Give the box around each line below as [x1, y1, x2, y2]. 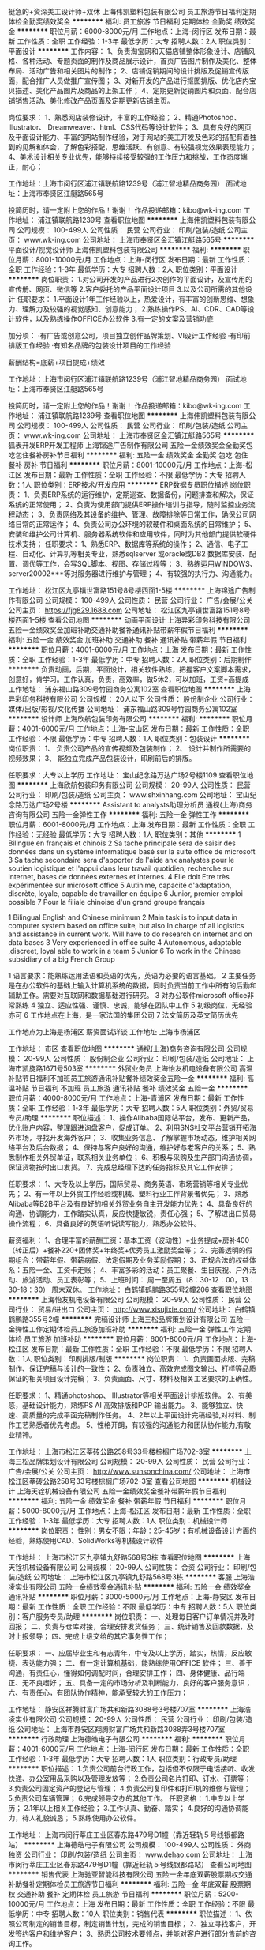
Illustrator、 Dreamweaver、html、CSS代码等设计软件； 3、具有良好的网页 [8, 122, 252, 132]
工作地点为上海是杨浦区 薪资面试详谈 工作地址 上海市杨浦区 [8, 1027, 201, 1037]
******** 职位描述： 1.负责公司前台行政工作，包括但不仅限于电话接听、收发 [8, 1764, 256, 1773]
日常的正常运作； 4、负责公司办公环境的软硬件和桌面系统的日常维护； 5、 [14, 520, 256, 529]
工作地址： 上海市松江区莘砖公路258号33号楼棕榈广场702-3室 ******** [8, 1447, 243, 1456]
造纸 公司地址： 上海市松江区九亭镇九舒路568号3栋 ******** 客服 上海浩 [17, 1572, 255, 1582]
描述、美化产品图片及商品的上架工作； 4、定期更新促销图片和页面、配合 [14, 86, 250, 95]
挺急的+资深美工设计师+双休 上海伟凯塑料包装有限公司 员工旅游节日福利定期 [8, 7, 256, 16]
